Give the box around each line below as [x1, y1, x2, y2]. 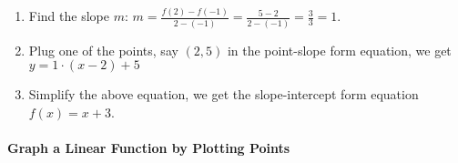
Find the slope [28, 6, 109, 25]
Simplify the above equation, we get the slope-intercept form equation [28, 85, 419, 104]
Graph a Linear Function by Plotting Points [7, 138, 290, 157]
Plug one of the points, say [28, 40, 178, 59]
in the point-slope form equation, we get [227, 40, 452, 59]
